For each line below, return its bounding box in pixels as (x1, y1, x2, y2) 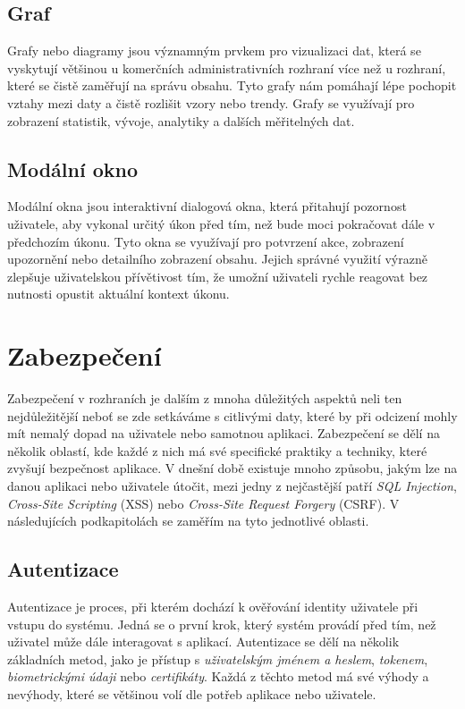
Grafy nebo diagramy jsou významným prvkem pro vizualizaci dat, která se (7, 41, 421, 60)
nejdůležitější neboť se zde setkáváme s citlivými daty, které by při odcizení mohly (7, 406, 458, 425)
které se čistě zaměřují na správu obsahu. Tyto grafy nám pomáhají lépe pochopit (7, 76, 457, 95)
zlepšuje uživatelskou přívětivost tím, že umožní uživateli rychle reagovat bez (7, 266, 428, 285)
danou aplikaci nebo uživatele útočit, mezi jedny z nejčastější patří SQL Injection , (7, 477, 457, 495)
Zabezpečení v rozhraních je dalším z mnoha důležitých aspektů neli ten (7, 389, 402, 408)
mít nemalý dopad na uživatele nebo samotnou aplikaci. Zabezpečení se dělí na (7, 424, 440, 443)
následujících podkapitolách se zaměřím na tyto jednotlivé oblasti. (7, 511, 369, 530)
